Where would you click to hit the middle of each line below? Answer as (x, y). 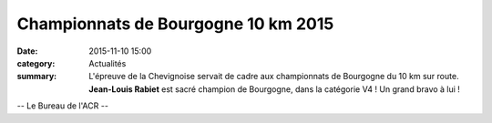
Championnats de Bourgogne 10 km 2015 (175, 24)
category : (36, 63)
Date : (27, 51)
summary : (37, 77)
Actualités (108, 63)
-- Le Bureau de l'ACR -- (63, 106)
